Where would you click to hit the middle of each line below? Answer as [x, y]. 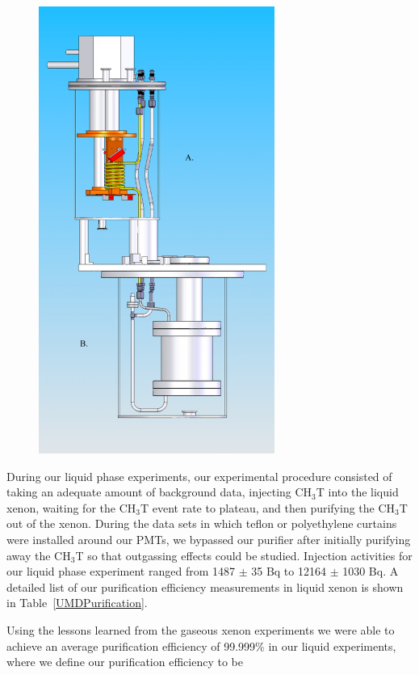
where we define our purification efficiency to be [125, 662]
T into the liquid [357, 492]
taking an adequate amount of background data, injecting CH [159, 492]
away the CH [39, 555]
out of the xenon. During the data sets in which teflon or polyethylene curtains [202, 523]
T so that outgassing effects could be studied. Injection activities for [244, 555]
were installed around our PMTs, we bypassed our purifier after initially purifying [209, 539]
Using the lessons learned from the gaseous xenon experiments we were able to [201, 629]
